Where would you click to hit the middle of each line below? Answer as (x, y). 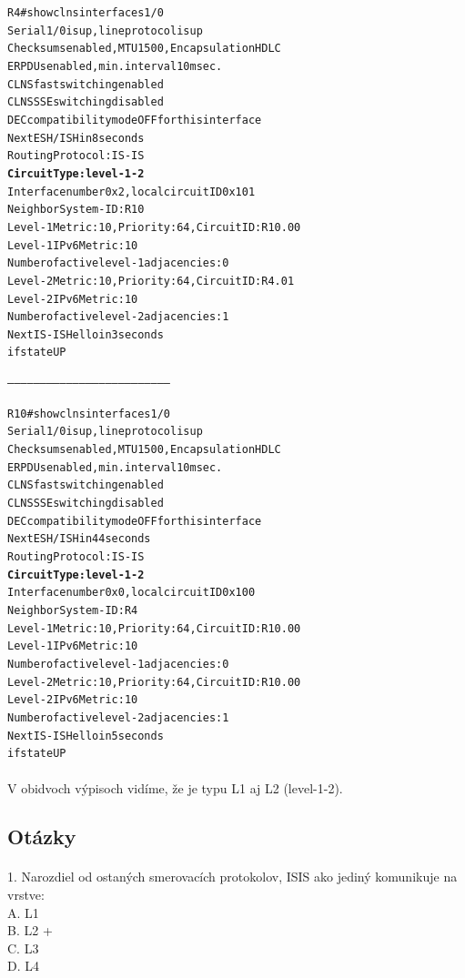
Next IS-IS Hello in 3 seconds (86, 334)
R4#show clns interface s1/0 (86, 13)
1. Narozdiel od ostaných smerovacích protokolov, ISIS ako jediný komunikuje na (232, 877)
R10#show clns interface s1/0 (89, 413)
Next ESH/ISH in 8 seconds (76, 138)
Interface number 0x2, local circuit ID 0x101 (131, 192)
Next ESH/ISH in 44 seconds (79, 539)
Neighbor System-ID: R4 (73, 610)
